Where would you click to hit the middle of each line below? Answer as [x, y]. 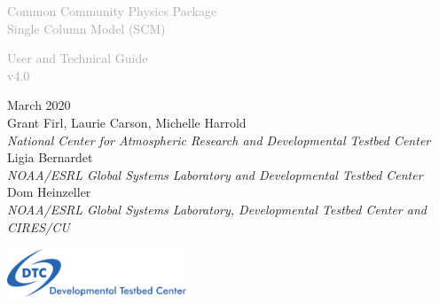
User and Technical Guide [78, 58]
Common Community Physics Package [112, 11]
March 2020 [39, 105]
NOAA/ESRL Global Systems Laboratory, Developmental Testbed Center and [217, 209]
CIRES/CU [39, 226]
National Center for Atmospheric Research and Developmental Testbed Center [219, 140]
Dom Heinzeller [49, 192]
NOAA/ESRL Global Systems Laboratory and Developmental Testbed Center [215, 174]
